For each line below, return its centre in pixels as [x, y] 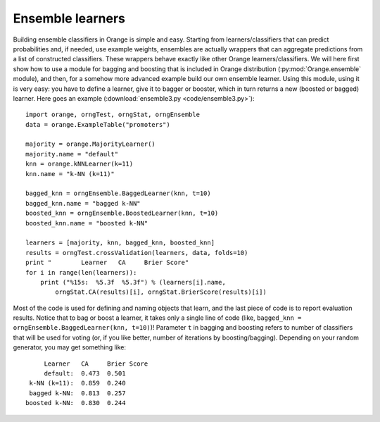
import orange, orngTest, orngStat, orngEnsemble [113, 115]
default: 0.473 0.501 [85, 374]
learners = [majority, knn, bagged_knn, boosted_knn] [120, 243]
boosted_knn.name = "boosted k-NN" [87, 223]
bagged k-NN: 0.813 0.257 [77, 393]
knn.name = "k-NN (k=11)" [70, 174]
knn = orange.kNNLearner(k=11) [80, 164]
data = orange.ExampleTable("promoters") [98, 124]
